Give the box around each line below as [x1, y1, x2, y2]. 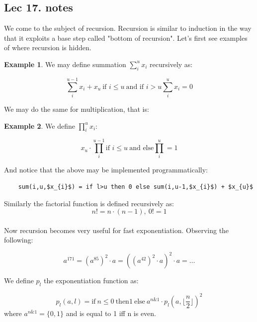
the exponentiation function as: [43, 275, 139, 286]
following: [4, 235, 33, 245]
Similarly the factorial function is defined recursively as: [4, 198, 174, 208]
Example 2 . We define [4, 120, 75, 131]
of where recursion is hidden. [4, 42, 91, 53]
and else [129, 145, 154, 152]
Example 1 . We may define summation [4, 59, 126, 69]
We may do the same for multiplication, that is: [4, 103, 149, 114]
